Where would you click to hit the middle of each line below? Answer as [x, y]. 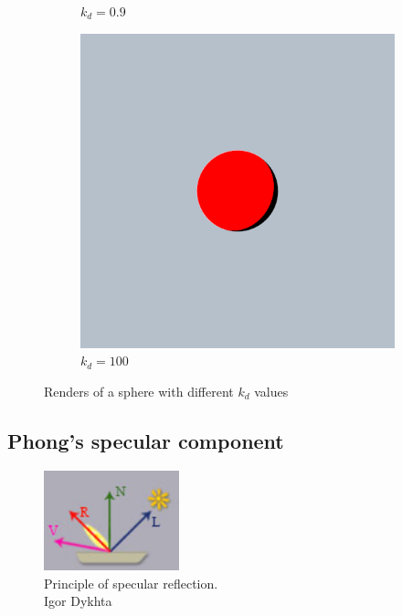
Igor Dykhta [78, 601]
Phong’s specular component [146, 440]
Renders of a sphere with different [139, 391]
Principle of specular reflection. [131, 583]
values [271, 391]
